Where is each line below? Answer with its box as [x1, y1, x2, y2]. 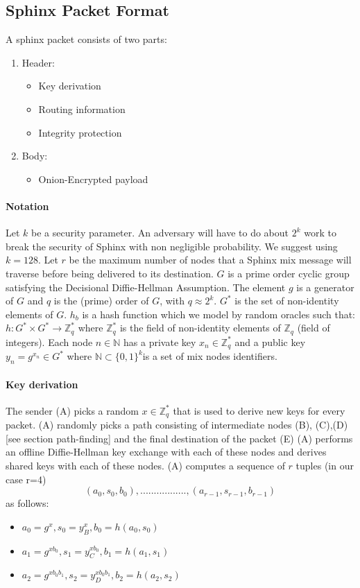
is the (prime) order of [53, 293, 149, 308]
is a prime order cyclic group [228, 266, 350, 280]
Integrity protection [38, 125, 122, 139]
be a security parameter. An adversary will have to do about [31, 225, 289, 240]
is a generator [296, 279, 354, 294]
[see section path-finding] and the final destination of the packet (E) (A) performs [6, 431, 353, 445]
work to [304, 225, 336, 240]
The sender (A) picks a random [6, 403, 139, 417]
